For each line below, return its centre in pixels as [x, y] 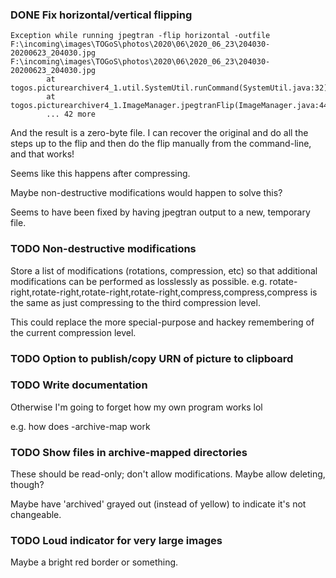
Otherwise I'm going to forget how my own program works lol [136, 407]
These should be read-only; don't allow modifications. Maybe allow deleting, [168, 474]
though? [27, 485]
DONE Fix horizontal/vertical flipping [101, 15]
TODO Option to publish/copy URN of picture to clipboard [152, 358]
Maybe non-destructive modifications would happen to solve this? [146, 193]
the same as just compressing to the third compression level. [135, 302]
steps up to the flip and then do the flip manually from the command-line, [161, 144]
